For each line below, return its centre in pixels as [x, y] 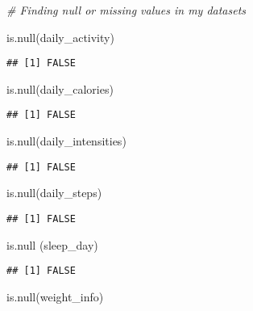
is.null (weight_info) [55, 296]
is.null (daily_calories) [60, 88]
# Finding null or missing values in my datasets [126, 10]
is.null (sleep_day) [52, 244]
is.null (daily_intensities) [66, 141]
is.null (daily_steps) [54, 193]
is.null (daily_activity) [60, 37]
